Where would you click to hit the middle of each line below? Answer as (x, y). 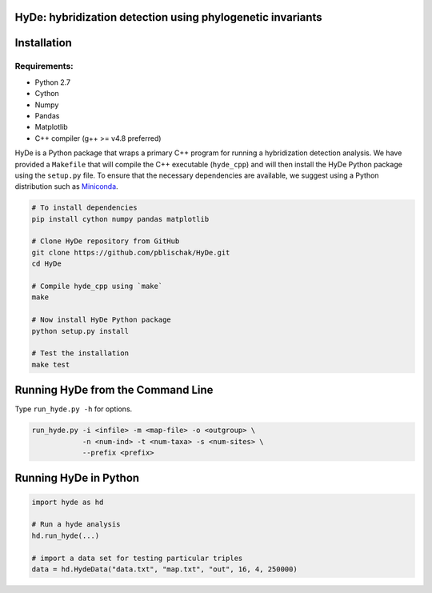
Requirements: (44, 66)
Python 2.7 (53, 82)
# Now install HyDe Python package (101, 320)
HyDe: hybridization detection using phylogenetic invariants (169, 17)
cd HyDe (46, 264)
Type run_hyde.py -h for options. (74, 409)
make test (51, 365)
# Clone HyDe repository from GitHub (106, 241)
